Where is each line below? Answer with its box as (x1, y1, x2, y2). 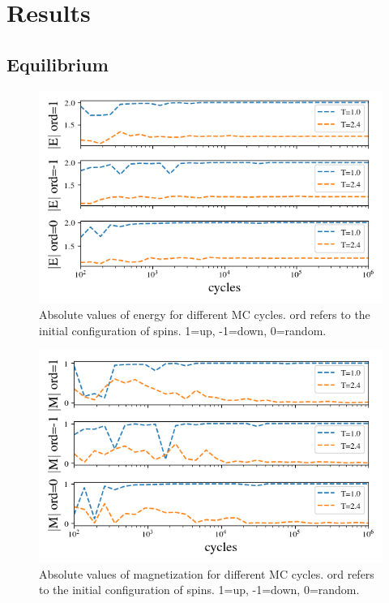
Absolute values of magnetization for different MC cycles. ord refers (39, 565, 374, 582)
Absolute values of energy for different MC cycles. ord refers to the (39, 306, 370, 323)
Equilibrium (6, 51, 109, 76)
